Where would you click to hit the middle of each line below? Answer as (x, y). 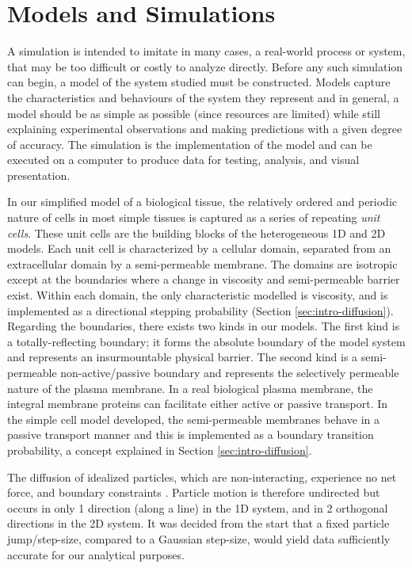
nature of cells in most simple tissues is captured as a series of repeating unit (194, 217)
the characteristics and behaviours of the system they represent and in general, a (203, 97)
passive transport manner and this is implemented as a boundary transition (191, 435)
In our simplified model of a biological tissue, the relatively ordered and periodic (202, 202)
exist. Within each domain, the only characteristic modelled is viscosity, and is (198, 295)
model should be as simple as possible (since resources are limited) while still (194, 113)
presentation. (39, 175)
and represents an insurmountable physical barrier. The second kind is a (183, 357)
